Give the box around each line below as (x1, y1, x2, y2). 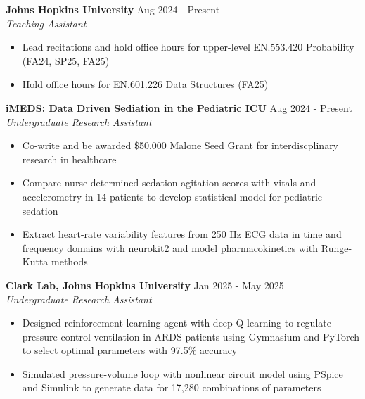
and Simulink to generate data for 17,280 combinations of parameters (22, 380, 321, 395)
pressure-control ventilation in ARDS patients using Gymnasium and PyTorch (22, 329, 360, 343)
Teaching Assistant (6, 15, 87, 30)
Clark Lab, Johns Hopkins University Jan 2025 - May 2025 (6, 277, 284, 292)
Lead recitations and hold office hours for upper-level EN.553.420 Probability (22, 39, 354, 54)
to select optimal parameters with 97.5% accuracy (22, 343, 238, 357)
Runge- (321, 240, 352, 255)
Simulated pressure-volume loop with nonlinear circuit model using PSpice (22, 366, 343, 381)
